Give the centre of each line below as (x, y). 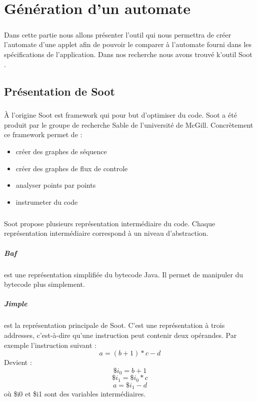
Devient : (18, 362)
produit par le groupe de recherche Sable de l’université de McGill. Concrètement (129, 124)
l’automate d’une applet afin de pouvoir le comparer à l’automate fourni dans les (128, 44)
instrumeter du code (47, 202)
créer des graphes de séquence (61, 151)
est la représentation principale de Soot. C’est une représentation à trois (114, 325)
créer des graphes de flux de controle (72, 168)
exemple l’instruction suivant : (50, 345)
